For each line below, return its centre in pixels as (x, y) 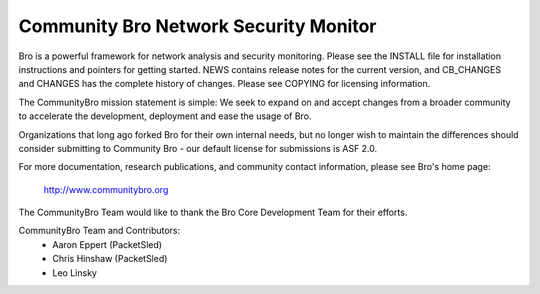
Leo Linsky (74, 272)
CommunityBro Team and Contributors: (99, 231)
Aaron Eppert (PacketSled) (107, 244)
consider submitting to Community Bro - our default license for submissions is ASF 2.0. (198, 148)
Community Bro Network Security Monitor (197, 26)
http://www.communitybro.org (106, 189)
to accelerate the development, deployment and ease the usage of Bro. (165, 116)
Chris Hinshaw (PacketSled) (110, 259)
